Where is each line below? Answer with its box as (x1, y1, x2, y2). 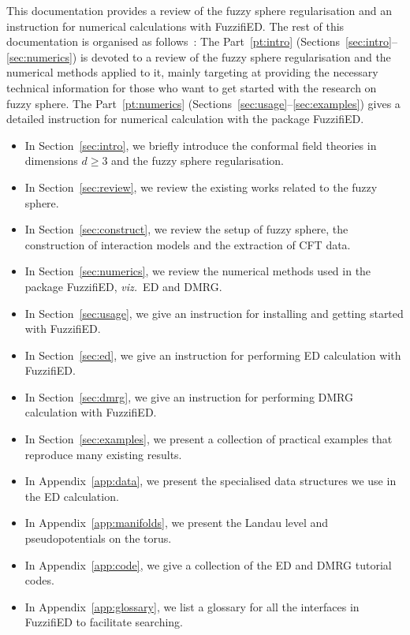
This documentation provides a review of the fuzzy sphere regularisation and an (6, 2, 392, 18)
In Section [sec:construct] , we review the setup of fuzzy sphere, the (24, 221, 348, 237)
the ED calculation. (24, 487, 119, 504)
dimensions (24, 152, 78, 169)
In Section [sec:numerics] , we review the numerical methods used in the (24, 263, 371, 279)
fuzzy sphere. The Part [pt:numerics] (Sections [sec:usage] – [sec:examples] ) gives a (6, 95, 401, 111)
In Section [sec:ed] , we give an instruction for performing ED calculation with (24, 346, 401, 363)
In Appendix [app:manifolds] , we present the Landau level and (24, 514, 329, 531)
